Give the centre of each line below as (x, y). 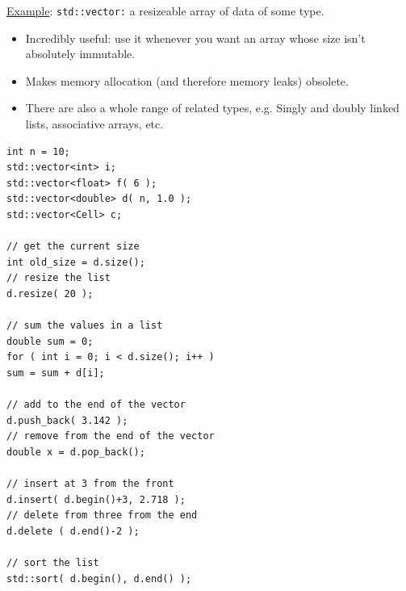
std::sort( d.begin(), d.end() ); (99, 578)
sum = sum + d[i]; (56, 373)
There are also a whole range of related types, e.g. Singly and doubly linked (212, 108)
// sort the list (53, 563)
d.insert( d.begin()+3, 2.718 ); (96, 499)
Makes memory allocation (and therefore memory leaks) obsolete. (187, 80)
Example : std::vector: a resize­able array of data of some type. (165, 10)
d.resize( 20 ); (50, 293)
